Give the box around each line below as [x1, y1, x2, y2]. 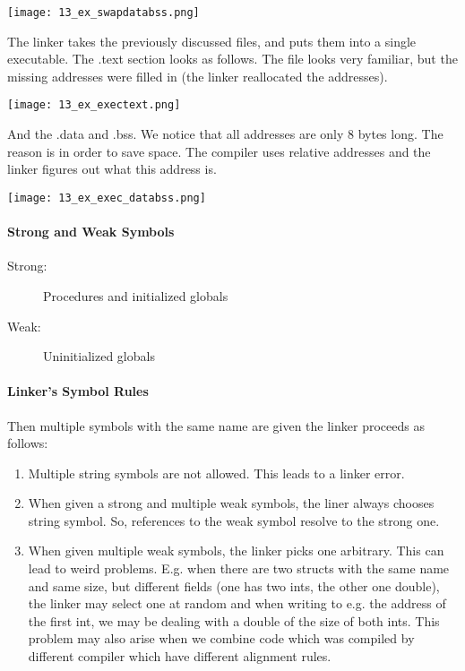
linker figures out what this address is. [7, 159, 217, 178]
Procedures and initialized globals [43, 286, 228, 305]
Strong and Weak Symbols [7, 222, 175, 241]
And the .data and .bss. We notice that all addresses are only [7, 125, 344, 143]
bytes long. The [357, 125, 443, 143]
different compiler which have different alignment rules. [28, 647, 332, 666]
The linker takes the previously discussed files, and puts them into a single [7, 31, 417, 50]
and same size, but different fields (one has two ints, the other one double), [28, 576, 440, 595]
